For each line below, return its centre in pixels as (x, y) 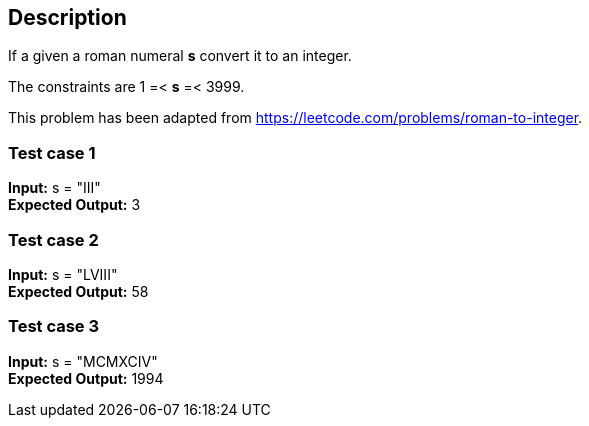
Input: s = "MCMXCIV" (83, 361)
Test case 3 (54, 326)
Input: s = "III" (54, 188)
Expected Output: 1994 (86, 378)
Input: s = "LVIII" (63, 274)
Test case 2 (53, 239)
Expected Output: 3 (74, 205)
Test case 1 (52, 152)
